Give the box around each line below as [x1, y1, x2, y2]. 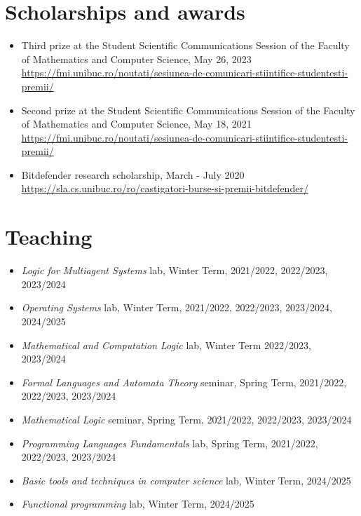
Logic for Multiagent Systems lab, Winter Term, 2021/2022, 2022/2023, [21, 263, 328, 278]
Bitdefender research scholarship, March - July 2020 [21, 167, 245, 182]
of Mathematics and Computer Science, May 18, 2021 [21, 116, 252, 131]
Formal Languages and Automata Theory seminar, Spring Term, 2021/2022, [21, 374, 347, 389]
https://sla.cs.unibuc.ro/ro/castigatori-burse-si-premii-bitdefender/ [21, 181, 308, 196]
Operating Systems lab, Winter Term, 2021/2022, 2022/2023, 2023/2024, [21, 300, 332, 315]
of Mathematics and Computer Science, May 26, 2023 [21, 51, 252, 66]
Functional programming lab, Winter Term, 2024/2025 [21, 496, 254, 511]
